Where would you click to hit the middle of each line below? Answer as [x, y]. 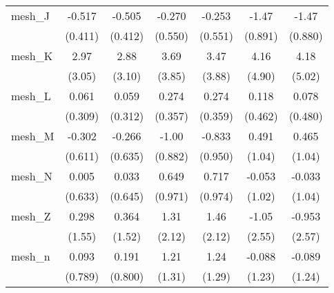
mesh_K [32, 56]
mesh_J [30, 16]
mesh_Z [31, 216]
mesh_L [31, 96]
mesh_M [33, 136]
